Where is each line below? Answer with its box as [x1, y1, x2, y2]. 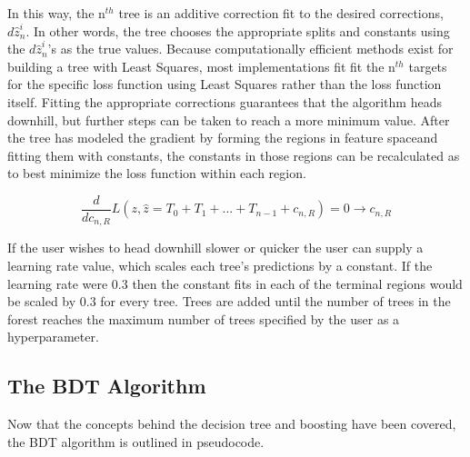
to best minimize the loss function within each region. [7, 164, 306, 183]
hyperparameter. [7, 327, 99, 346]
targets [408, 56, 447, 75]
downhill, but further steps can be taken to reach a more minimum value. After [7, 110, 450, 129]
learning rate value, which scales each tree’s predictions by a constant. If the [7, 256, 433, 275]
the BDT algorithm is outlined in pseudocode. [7, 432, 265, 451]
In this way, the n [7, 4, 105, 22]
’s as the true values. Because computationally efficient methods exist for [47, 39, 454, 58]
